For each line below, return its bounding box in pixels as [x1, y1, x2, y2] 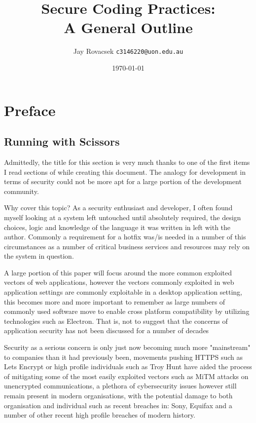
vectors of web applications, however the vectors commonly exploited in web [4, 277, 234, 287]
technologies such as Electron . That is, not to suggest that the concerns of [4, 315, 228, 326]
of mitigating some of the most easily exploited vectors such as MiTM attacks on [4, 371, 249, 381]
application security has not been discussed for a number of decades [4, 325, 209, 336]
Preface [4, 100, 56, 120]
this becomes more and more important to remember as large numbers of [4, 296, 225, 307]
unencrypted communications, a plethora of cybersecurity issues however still [4, 381, 237, 391]
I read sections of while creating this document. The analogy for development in [4, 166, 246, 177]
